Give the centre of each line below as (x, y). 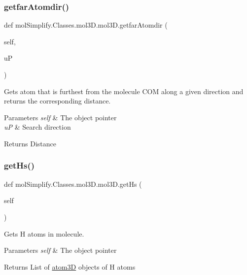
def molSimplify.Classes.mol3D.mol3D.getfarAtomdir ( (86, 25)
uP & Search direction (37, 127)
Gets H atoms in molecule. (44, 233)
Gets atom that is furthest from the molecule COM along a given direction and (124, 91)
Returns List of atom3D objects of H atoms (70, 266)
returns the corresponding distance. (57, 101)
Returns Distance (30, 143)
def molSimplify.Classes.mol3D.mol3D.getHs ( (73, 184)
